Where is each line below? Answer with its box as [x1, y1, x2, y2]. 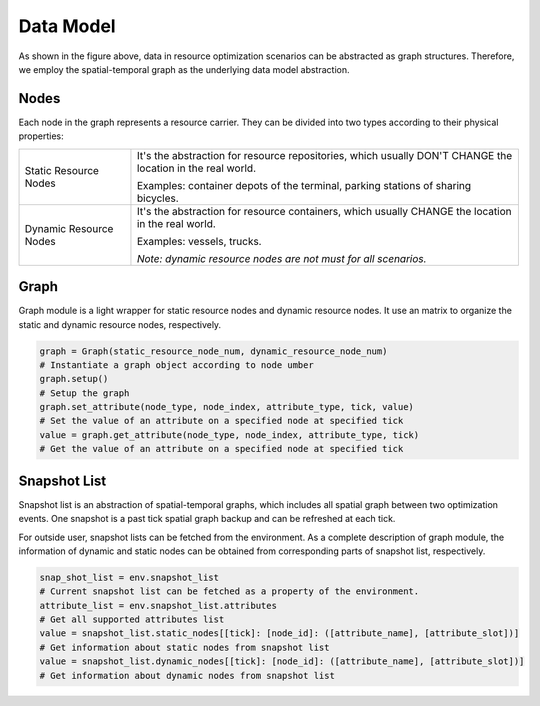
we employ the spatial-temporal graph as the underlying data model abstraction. [18, 63, 350, 75]
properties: [18, 130, 64, 142]
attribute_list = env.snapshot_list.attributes [39, 600, 277, 611]
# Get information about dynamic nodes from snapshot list [39, 670, 335, 681]
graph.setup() [39, 373, 109, 385]
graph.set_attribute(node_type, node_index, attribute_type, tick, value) [39, 401, 415, 413]
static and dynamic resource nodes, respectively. [18, 318, 222, 330]
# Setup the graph [39, 387, 130, 399]
